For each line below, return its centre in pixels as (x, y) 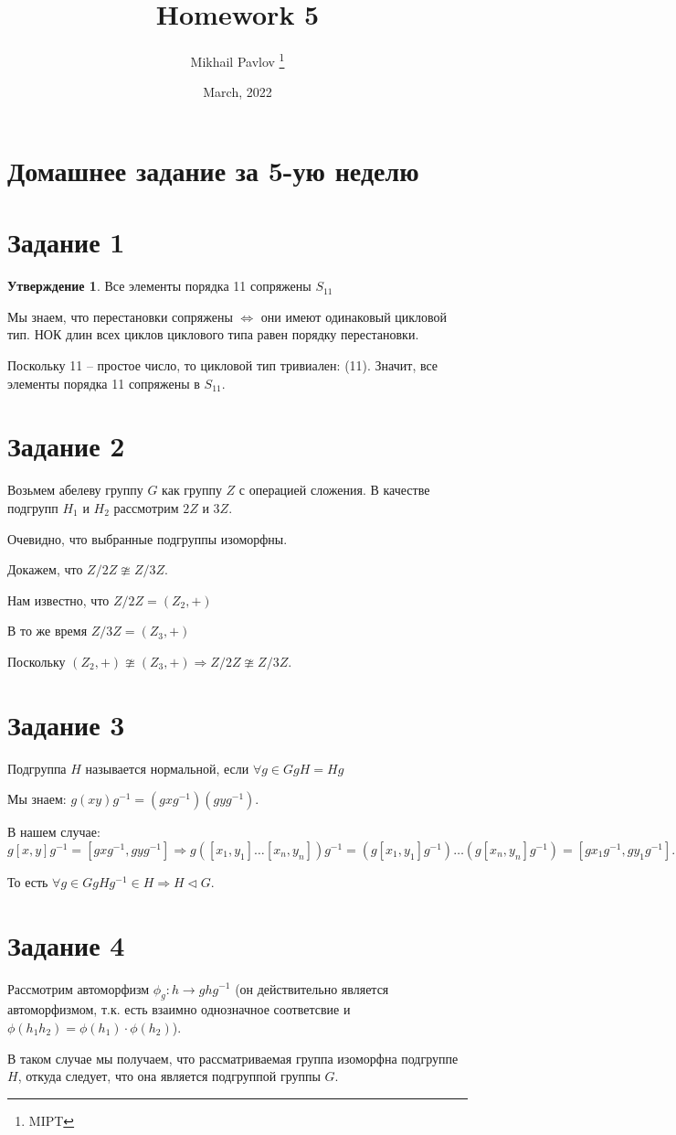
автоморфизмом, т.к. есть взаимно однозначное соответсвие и (179, 1009)
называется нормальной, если (167, 768)
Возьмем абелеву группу (75, 490)
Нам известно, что (58, 600)
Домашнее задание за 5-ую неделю (213, 170)
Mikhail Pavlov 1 (238, 60)
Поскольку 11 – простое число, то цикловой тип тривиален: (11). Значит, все (223, 365)
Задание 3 (66, 724)
